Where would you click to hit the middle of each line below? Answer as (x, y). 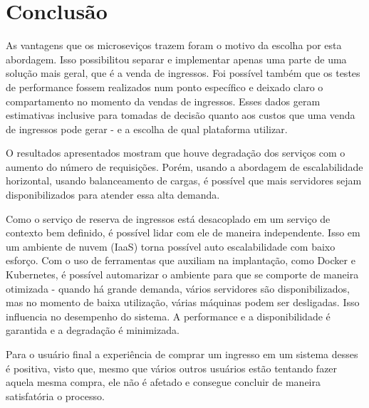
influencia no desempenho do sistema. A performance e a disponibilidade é (168, 316)
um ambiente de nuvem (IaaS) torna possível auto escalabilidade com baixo (171, 246)
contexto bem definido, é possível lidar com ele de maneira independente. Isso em (183, 232)
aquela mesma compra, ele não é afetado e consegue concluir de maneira (163, 382)
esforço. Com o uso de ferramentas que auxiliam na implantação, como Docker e (181, 260)
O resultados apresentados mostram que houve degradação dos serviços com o (176, 153)
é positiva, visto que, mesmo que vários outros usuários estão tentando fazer (172, 368)
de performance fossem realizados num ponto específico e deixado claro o (165, 87)
